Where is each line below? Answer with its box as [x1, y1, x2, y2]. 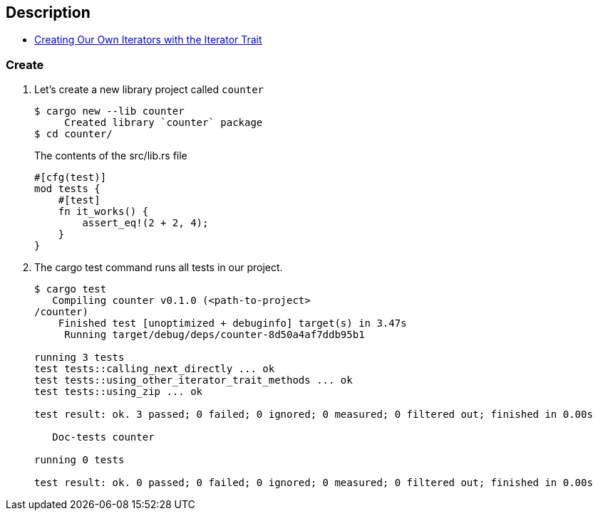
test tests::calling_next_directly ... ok [34, 363, 275, 375]
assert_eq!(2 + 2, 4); [82, 217, 209, 229]
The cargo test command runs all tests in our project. [34, 261, 283, 274]
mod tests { [34, 183, 100, 195]
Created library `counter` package [64, 117, 263, 129]
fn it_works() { [58, 206, 149, 218]
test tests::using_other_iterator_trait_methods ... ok [34, 374, 353, 386]
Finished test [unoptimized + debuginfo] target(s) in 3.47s [58, 317, 407, 330]
